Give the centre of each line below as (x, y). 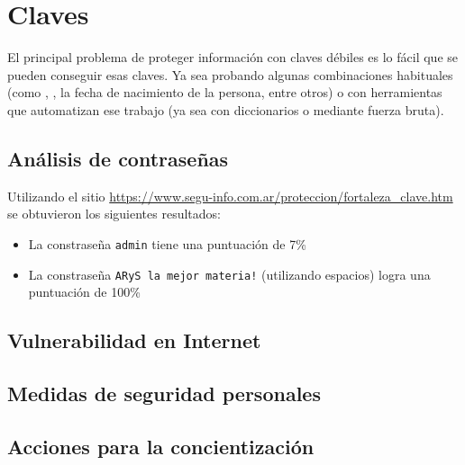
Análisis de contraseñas (118, 158)
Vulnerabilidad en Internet (134, 340)
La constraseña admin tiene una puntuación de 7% (167, 243)
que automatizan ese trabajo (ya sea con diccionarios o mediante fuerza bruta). (226, 109)
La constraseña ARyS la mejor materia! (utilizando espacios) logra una (229, 274)
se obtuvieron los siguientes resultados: (114, 214)
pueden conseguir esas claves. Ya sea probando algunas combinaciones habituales (230, 74)
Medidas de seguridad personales (164, 393)
